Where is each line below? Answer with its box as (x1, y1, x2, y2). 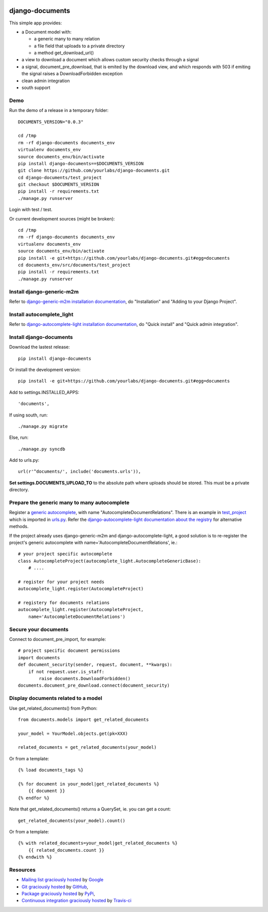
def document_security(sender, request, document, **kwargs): (18, 662, 173, 668)
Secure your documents (9, 626, 69, 633)
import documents (18, 655, 60, 660)
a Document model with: (21, 29, 72, 35)
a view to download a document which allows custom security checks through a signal (21, 57, 199, 63)
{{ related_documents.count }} (28, 847, 105, 853)
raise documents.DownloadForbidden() (39, 676, 131, 681)
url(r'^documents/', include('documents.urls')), (18, 469, 141, 475)
